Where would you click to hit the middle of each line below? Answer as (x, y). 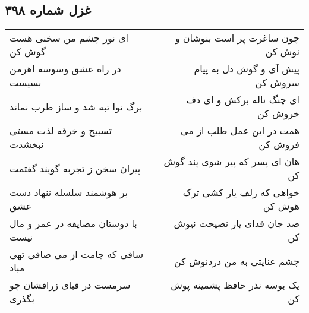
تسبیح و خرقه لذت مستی (61, 131)
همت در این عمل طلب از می (240, 131)
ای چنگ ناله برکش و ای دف (243, 100)
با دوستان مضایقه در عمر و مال (73, 223)
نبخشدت (27, 144)
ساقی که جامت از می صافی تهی (77, 254)
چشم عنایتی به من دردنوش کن (237, 261)
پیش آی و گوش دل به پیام (247, 69)
